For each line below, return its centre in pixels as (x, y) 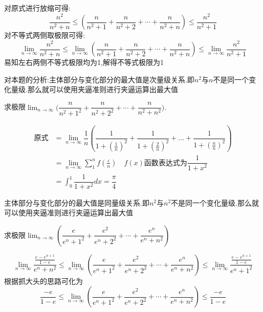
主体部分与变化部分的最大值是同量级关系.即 (77, 202)
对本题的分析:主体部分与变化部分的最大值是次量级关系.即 (99, 79)
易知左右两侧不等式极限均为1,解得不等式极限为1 (84, 62)
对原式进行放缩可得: (37, 8)
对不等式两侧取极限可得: (45, 35)
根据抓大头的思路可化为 (43, 281)
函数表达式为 (166, 163)
